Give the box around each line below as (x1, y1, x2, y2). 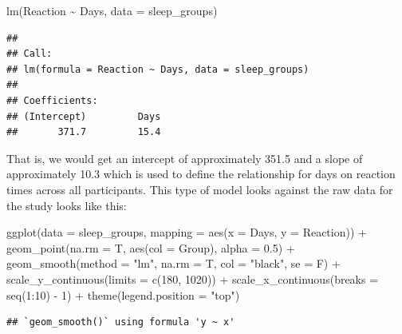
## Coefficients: (6, 94, 98, 106)
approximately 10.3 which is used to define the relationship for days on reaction (6, 165, 396, 182)
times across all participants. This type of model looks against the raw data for (6, 181, 393, 197)
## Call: (6, 48, 53, 60)
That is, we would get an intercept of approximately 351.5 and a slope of (6, 149, 363, 166)
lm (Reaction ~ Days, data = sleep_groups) (6, 2, 218, 18)
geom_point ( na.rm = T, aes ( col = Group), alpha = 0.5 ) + (6, 239, 295, 256)
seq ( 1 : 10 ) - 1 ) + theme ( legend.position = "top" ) (6, 286, 240, 303)
